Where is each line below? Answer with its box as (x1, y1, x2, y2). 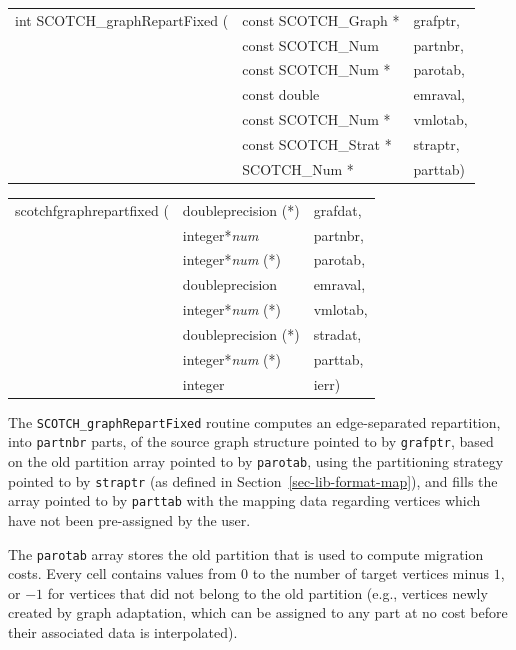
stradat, (313, 323, 362, 344)
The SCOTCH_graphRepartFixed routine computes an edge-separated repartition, (8, 411, 501, 432)
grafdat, (313, 199, 362, 220)
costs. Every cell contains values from (8, 563, 237, 584)
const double (242, 84, 320, 105)
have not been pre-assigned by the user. (8, 509, 251, 530)
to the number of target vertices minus (252, 563, 490, 584)
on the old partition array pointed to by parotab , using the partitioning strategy (8, 450, 504, 471)
